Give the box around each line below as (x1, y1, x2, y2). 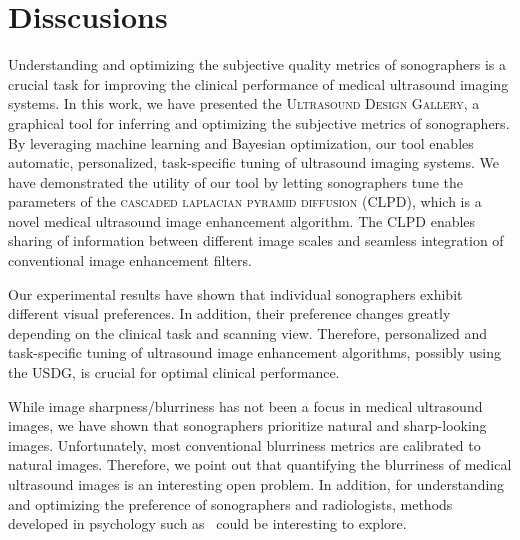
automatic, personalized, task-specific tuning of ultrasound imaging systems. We (8, 152, 500, 173)
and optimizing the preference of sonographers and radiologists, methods (8, 493, 453, 514)
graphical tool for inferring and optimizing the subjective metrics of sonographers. (8, 112, 510, 133)
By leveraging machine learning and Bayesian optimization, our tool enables (8, 132, 474, 153)
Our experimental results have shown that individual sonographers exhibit (8, 283, 463, 304)
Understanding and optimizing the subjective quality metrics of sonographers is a (8, 54, 507, 75)
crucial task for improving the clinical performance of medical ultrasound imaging (8, 73, 509, 94)
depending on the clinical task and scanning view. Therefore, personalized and (8, 322, 488, 343)
